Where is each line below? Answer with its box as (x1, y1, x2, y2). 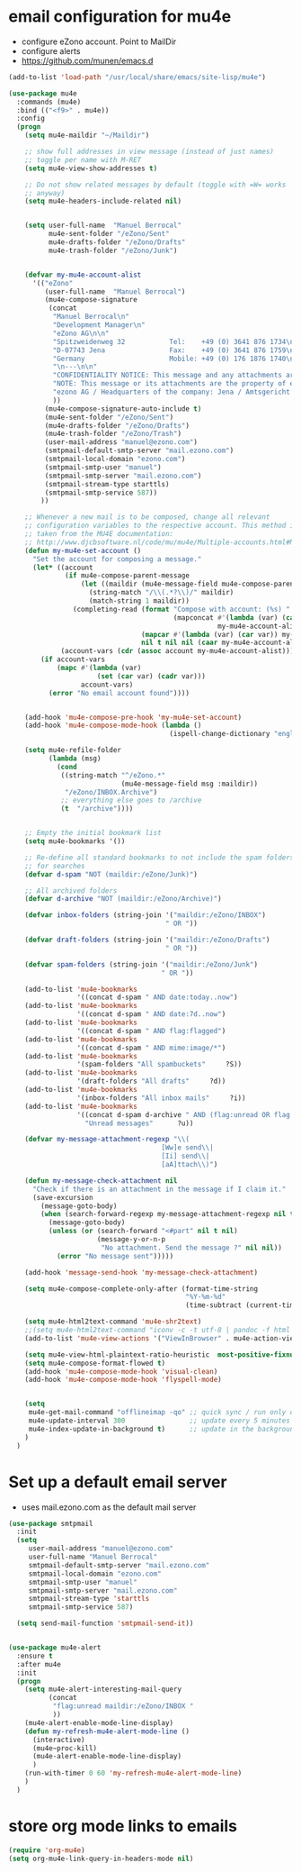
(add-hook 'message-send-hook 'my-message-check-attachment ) (24, 1268, 258, 1277)
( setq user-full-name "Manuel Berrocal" (24, 221, 181, 231)
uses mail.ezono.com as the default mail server (21, 1502, 197, 1513)
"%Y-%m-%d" (185, 1293, 226, 1302)
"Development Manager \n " (52, 321, 146, 330)
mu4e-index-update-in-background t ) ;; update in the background (28, 1424, 298, 1433)
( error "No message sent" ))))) (56, 1251, 174, 1260)
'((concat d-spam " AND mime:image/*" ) (76, 1043, 226, 1052)
